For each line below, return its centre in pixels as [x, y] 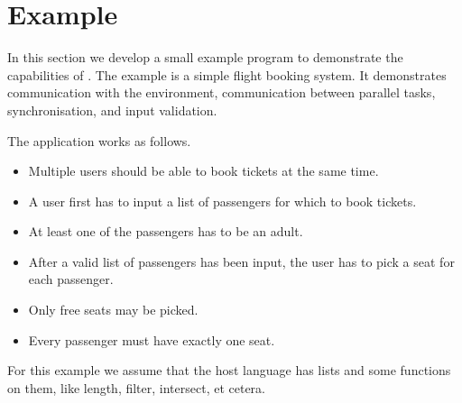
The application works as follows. [99, 140]
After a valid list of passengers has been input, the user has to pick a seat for [241, 261]
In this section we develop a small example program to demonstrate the [205, 57]
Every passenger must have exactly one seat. [152, 339]
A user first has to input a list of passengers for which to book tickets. [222, 201]
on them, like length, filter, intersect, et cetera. [137, 387]
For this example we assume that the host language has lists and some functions [229, 370]
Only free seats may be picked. [113, 310]
